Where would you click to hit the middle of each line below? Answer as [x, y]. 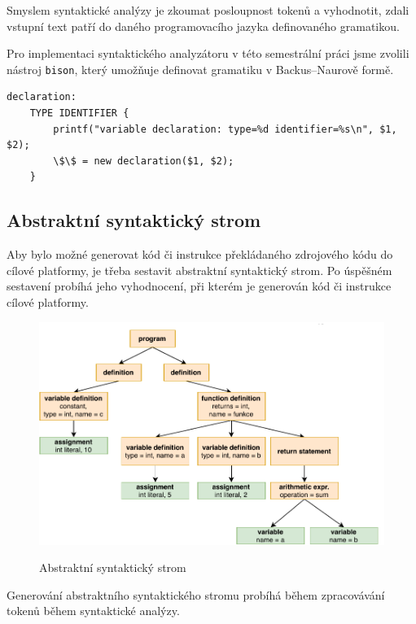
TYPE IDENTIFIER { [79, 113]
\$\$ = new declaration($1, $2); [144, 161]
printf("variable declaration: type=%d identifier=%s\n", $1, [225, 129]
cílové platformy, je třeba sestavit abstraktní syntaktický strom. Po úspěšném [199, 270]
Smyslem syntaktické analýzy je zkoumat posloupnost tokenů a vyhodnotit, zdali [208, 10]
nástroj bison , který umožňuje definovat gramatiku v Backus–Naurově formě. [200, 69]
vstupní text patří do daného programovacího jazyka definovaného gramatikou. [203, 26]
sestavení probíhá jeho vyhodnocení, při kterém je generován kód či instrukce [199, 286]
